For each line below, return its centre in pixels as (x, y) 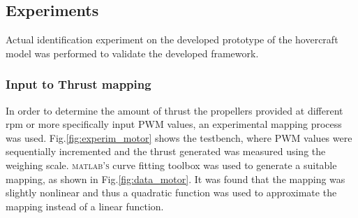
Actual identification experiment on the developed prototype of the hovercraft (172, 39)
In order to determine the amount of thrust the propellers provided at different (174, 110)
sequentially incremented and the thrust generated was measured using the (166, 151)
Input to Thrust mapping (79, 84)
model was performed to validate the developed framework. (132, 53)
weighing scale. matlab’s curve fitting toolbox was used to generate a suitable (171, 165)
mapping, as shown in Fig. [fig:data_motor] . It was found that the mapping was (176, 179)
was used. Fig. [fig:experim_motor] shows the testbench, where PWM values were (179, 137)
